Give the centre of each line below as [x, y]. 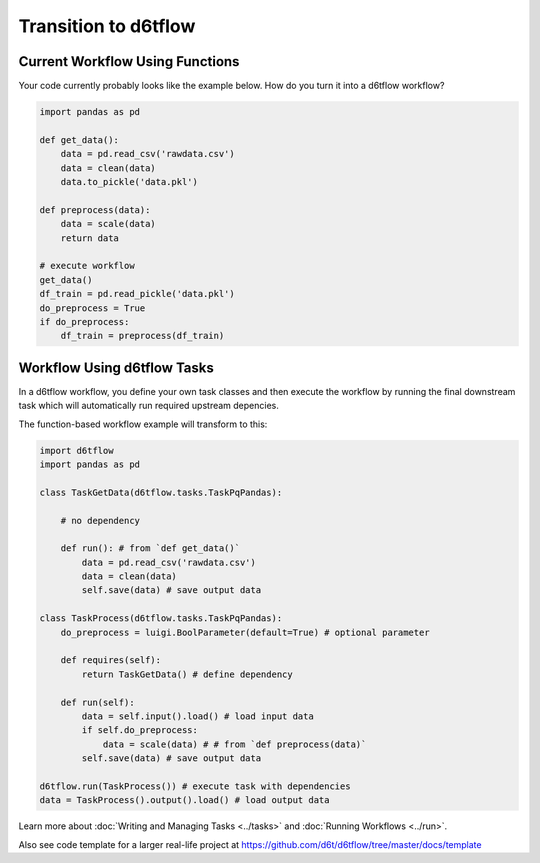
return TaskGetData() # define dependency [187, 674]
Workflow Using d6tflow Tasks [116, 367]
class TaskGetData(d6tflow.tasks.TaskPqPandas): [161, 492]
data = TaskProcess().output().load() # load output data [184, 800]
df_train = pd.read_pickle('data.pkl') [137, 294]
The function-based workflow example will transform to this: [143, 424]
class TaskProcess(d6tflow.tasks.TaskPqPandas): [161, 618]
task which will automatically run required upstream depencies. [148, 406]
